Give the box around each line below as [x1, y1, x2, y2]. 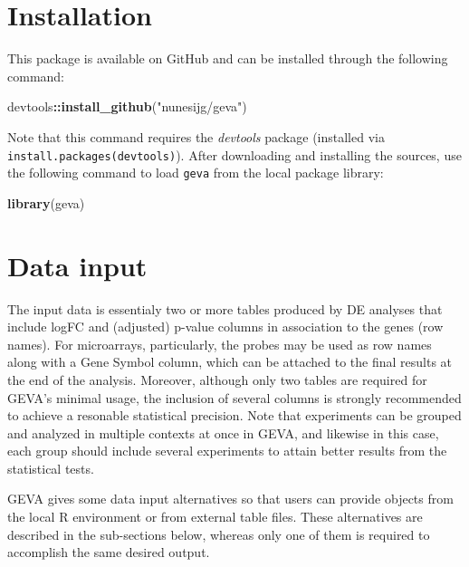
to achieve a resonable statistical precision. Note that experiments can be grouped [7, 406, 462, 425]
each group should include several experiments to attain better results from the [7, 441, 447, 460]
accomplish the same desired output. [7, 543, 210, 562]
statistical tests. [7, 458, 94, 477]
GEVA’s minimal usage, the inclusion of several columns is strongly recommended [7, 388, 462, 407]
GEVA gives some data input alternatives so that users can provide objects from [7, 489, 454, 508]
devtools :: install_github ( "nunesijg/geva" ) [7, 97, 247, 116]
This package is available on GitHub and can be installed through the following [7, 49, 448, 68]
